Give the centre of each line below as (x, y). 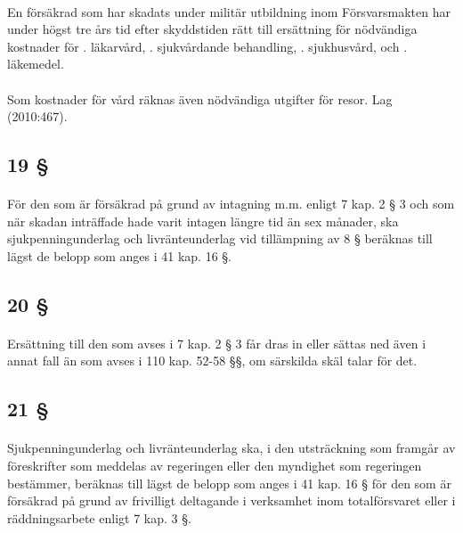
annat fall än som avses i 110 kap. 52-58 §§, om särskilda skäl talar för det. (212, 361)
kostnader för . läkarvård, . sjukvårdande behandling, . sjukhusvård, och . (207, 46)
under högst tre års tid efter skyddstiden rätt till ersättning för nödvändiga (212, 29)
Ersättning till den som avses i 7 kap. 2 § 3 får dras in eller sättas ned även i (217, 343)
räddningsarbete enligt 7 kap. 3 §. (99, 517)
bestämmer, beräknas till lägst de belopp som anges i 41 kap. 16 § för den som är (229, 483)
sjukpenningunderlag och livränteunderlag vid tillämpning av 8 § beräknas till (220, 238)
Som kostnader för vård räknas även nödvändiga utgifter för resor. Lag (200, 98)
